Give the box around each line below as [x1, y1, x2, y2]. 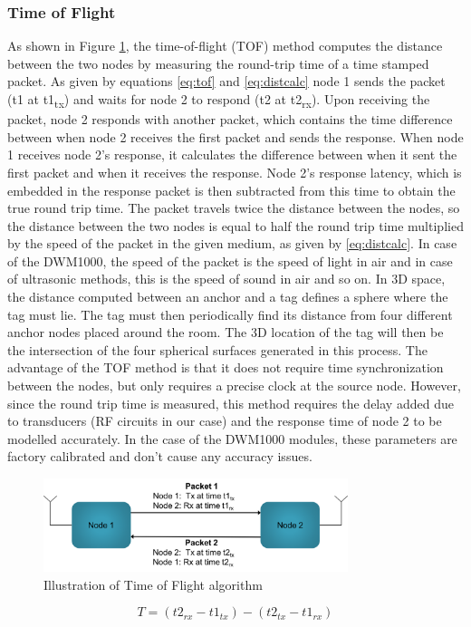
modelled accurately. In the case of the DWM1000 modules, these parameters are [7, 429, 457, 448]
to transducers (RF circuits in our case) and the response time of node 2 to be [7, 411, 442, 430]
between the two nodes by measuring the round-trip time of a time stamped [7, 53, 429, 72]
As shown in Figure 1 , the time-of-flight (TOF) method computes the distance [7, 36, 443, 55]
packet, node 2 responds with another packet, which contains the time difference [7, 110, 453, 129]
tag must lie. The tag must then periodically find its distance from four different [7, 304, 453, 323]
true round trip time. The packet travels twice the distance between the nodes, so [7, 198, 460, 217]
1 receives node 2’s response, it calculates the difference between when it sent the [7, 145, 457, 164]
